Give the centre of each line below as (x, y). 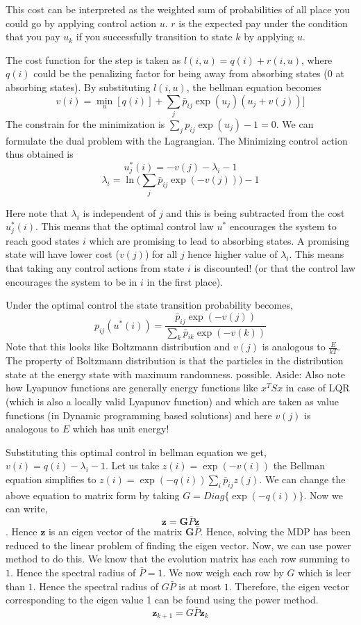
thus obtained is (40, 154)
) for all (161, 254)
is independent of (119, 212)
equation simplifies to (51, 479)
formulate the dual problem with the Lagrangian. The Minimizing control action (177, 140)
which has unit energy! (121, 429)
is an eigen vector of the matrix (115, 531)
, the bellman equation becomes (254, 87)
